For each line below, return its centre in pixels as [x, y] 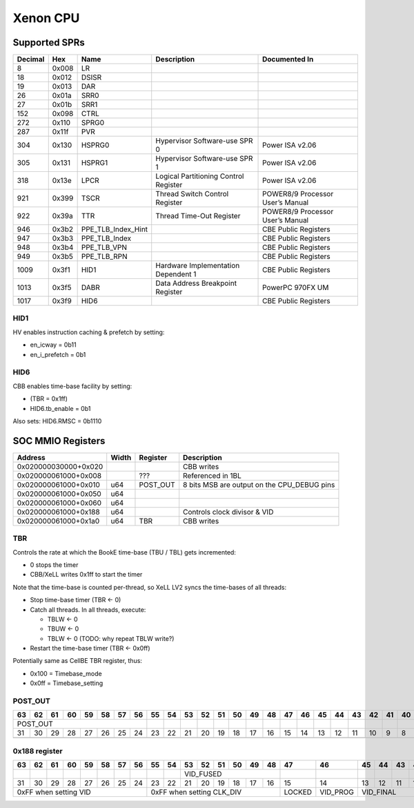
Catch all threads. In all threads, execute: [88, 609]
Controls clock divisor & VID [228, 512]
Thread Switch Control [192, 194]
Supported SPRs [49, 42]
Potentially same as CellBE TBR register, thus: [78, 661]
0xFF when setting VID [54, 792]
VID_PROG [337, 792]
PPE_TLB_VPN [104, 247]
